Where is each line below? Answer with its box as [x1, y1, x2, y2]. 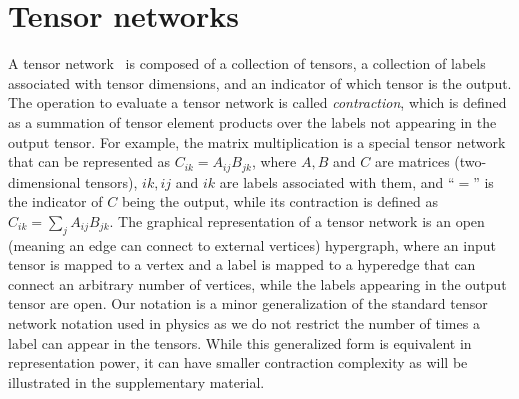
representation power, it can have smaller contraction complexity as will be [8, 352, 468, 373]
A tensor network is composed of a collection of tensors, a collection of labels [8, 53, 486, 74]
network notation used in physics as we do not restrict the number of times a [8, 312, 480, 333]
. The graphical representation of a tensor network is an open [109, 210, 485, 231]
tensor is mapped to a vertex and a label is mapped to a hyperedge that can [8, 254, 476, 275]
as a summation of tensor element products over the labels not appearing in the [8, 111, 497, 132]
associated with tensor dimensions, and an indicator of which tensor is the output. [8, 72, 512, 93]
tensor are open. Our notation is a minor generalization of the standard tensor [8, 293, 488, 314]
